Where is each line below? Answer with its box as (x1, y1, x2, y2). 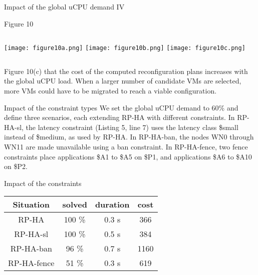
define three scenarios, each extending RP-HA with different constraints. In (4, 112, 235, 122)
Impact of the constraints (4, 177, 82, 188)
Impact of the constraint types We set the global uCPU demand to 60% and (4, 102, 238, 112)
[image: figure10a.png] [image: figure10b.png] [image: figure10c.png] (4, 44, 245, 52)
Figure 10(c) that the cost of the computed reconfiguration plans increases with (4, 65, 248, 76)
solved (62, 198, 87, 210)
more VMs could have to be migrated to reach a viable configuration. (4, 85, 217, 96)
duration (95, 198, 130, 210)
